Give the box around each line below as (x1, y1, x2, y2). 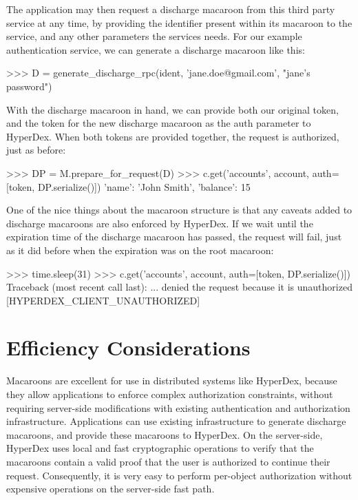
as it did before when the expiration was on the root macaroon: (6, 242, 274, 257)
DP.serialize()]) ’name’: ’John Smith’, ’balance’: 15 (37, 179, 251, 194)
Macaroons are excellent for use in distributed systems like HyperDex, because (6, 373, 337, 388)
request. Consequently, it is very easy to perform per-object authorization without (6, 468, 352, 482)
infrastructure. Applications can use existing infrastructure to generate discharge (6, 414, 346, 428)
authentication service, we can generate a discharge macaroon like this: (6, 42, 305, 56)
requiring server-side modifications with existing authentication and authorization (6, 400, 350, 415)
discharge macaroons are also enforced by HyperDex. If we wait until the (6, 216, 313, 230)
